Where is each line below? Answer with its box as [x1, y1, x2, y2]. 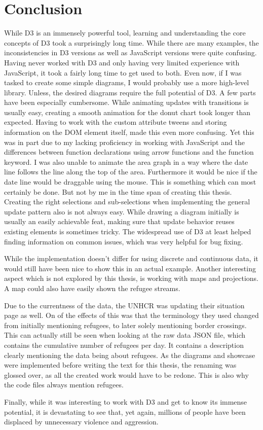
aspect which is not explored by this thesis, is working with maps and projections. [4, 273, 259, 283]
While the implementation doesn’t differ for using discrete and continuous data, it [4, 253, 258, 264]
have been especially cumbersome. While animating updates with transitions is [4, 97, 249, 107]
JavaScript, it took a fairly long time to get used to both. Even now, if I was [4, 67, 242, 78]
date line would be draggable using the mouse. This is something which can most [4, 176, 256, 187]
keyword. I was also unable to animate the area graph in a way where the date [4, 156, 248, 167]
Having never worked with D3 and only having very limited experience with [4, 57, 240, 67]
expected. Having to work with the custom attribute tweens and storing [4, 117, 227, 127]
